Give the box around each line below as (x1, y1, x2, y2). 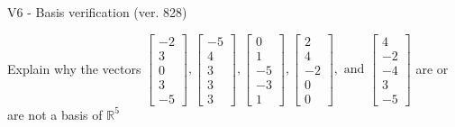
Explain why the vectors (7, 59, 141, 77)
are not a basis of (7, 104, 103, 123)
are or (415, 59, 449, 77)
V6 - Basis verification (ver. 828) (7, 3, 187, 21)
